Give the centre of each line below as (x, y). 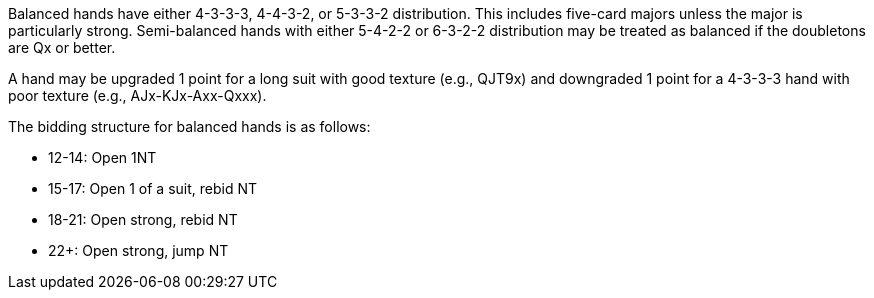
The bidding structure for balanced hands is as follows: (189, 126)
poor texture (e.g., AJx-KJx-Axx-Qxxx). (137, 95)
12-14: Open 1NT (102, 157)
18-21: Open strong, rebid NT (143, 219)
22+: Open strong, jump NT (138, 250)
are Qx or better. (62, 47)
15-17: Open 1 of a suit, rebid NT (153, 188)
